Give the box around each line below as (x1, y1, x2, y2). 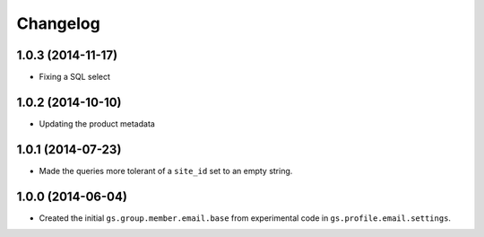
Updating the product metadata (39, 118, 156, 129)
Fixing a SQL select (39, 72, 111, 83)
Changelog (16, 13, 100, 33)
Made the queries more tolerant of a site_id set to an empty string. (39, 165, 293, 176)
